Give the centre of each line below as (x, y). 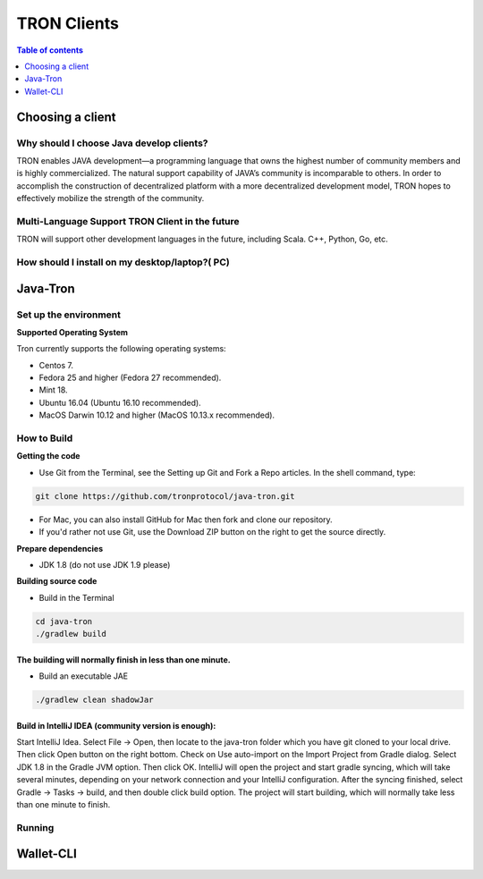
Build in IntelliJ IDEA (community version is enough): (116, 725)
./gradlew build (71, 634)
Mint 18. (53, 390)
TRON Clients (68, 23)
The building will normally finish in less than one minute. (124, 659)
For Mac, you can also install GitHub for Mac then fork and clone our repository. (186, 520)
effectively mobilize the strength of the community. (110, 199)
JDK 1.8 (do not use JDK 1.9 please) (105, 564)
